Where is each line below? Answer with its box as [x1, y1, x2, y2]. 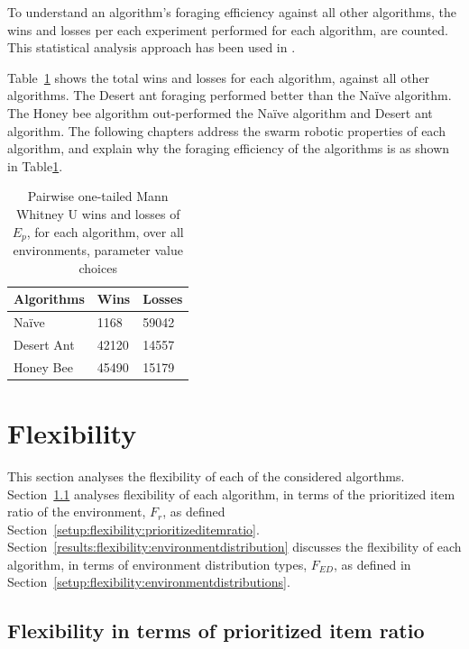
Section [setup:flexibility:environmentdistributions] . [7, 572, 290, 591]
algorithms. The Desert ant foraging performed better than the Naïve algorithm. [7, 86, 452, 105]
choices [78, 258, 117, 277]
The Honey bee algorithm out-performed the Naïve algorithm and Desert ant [7, 103, 433, 122]
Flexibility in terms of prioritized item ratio [7, 617, 425, 644]
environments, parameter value [13, 240, 183, 259]
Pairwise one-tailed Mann [27, 187, 169, 206]
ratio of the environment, [7, 502, 146, 521]
